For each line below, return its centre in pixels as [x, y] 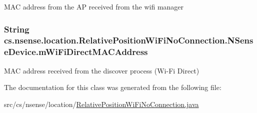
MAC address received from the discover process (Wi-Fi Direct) [102, 70]
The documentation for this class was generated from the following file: [113, 87]
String [17, 29]
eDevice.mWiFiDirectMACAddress [76, 52]
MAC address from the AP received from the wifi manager [94, 6]
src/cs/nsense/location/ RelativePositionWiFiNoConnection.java [101, 104]
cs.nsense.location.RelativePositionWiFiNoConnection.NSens [129, 40]
